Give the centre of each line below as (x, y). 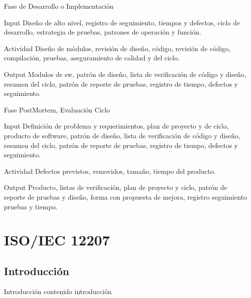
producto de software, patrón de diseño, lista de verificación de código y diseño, (122, 135)
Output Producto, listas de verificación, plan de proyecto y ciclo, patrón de (116, 187)
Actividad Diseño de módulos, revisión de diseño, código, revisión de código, (117, 48)
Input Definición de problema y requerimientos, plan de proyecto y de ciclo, (116, 126)
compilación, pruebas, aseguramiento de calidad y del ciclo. (92, 58)
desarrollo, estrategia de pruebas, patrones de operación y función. (103, 32)
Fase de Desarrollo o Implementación (59, 6)
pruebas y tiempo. (31, 206)
